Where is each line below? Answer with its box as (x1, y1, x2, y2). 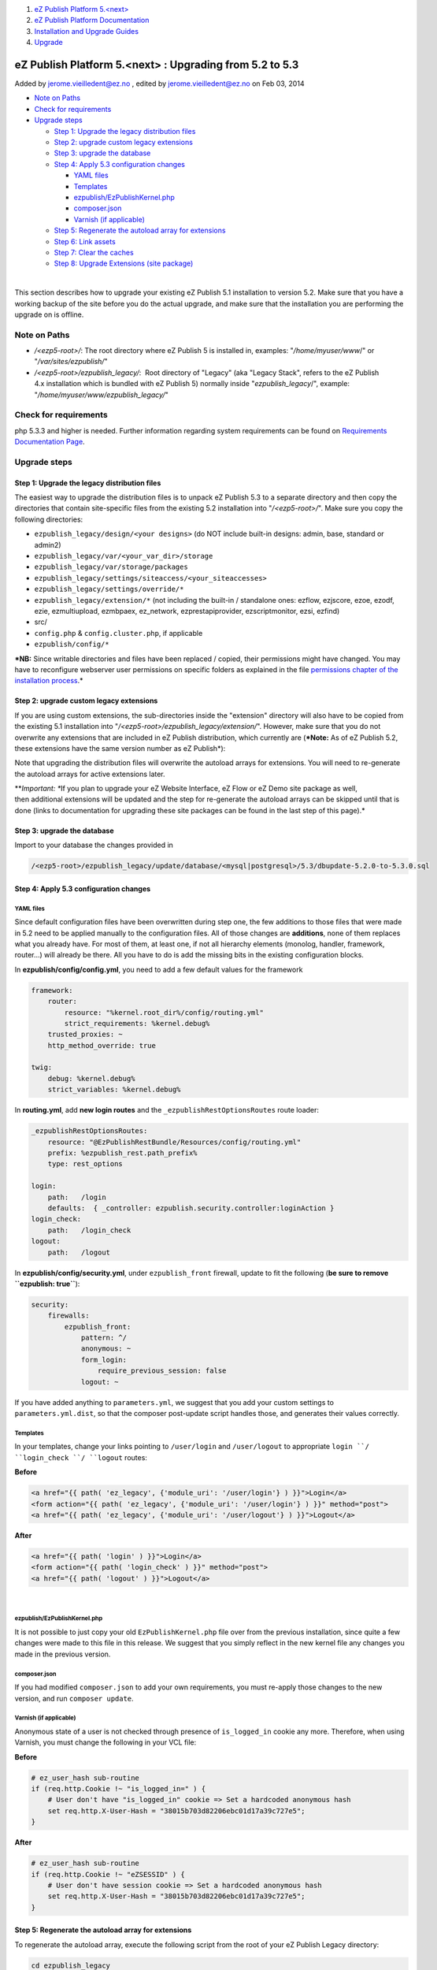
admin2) (34, 540, 62, 549)
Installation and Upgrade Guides (34, 26, 139, 35)
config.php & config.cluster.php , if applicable (34, 628, 203, 637)
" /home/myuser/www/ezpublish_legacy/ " (34, 390, 169, 400)
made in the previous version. (14, 1649, 111, 1659)
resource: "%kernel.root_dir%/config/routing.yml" (64, 1008, 264, 1017)
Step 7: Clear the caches (54, 247, 134, 257)
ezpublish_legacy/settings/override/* (34, 585, 184, 594)
